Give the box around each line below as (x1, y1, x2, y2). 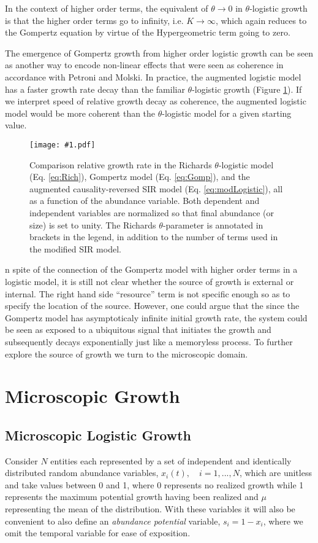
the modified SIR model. (29, 242, 121, 255)
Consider (5, 454, 38, 467)
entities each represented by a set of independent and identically (50, 454, 292, 467)
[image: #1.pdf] (29, 140, 96, 149)
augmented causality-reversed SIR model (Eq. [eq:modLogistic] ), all (29, 182, 283, 195)
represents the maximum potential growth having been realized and (5, 490, 259, 503)
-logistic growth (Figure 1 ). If (192, 82, 302, 95)
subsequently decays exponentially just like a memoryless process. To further (5, 335, 293, 348)
